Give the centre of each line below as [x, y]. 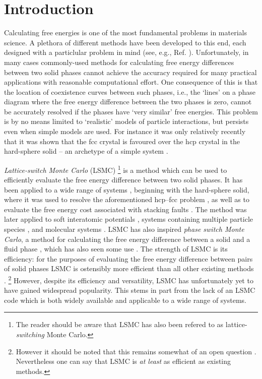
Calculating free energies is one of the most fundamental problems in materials [125, 33]
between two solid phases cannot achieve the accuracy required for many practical [130, 72]
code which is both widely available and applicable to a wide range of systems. [125, 300]
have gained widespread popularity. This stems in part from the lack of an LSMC [130, 290]
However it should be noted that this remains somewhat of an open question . [136, 351]
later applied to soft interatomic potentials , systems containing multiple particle [129, 219]
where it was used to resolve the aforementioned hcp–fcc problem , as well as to [127, 199]
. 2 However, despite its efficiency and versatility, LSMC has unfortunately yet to [129, 279]
